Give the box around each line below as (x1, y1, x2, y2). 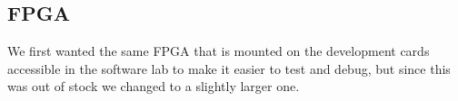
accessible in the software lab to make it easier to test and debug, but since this (7, 59, 451, 78)
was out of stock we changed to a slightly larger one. (7, 77, 300, 96)
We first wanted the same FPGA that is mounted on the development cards (7, 41, 430, 60)
